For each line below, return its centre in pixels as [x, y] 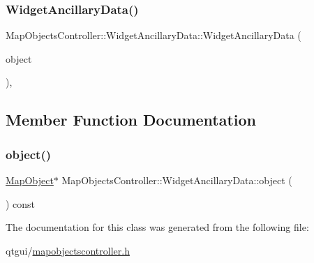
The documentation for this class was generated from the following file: [157, 227]
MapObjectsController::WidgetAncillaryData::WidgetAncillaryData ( [154, 35]
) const [21, 203]
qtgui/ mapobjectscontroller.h [68, 250]
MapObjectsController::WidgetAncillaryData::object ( [177, 180]
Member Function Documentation [131, 120]
